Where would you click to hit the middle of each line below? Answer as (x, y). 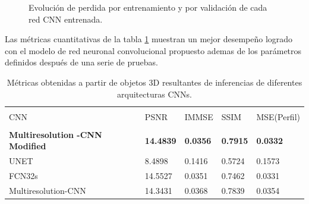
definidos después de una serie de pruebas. (81, 62)
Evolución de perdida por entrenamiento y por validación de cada (148, 7)
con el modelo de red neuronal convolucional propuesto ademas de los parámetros (153, 50)
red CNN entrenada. (66, 19)
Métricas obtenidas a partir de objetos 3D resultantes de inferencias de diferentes (154, 82)
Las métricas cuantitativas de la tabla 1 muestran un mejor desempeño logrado (149, 39)
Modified (28, 146)
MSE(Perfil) (278, 116)
